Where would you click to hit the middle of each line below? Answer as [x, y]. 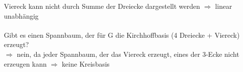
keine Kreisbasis [86, 63]
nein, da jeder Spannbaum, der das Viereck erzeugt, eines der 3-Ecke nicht [128, 54]
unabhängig [21, 15]
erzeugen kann [25, 63]
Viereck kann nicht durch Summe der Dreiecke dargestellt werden [102, 6]
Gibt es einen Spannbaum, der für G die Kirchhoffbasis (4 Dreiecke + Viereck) [122, 35]
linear [224, 6]
